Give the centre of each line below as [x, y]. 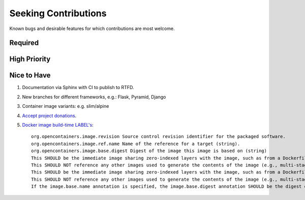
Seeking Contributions [58, 13]
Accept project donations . [49, 116]
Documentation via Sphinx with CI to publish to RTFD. [78, 88]
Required [24, 43]
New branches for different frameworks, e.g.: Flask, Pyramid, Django [94, 97]
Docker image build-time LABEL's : [58, 125]
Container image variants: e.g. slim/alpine [66, 106]
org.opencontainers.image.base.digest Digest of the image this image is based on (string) [149, 151]
